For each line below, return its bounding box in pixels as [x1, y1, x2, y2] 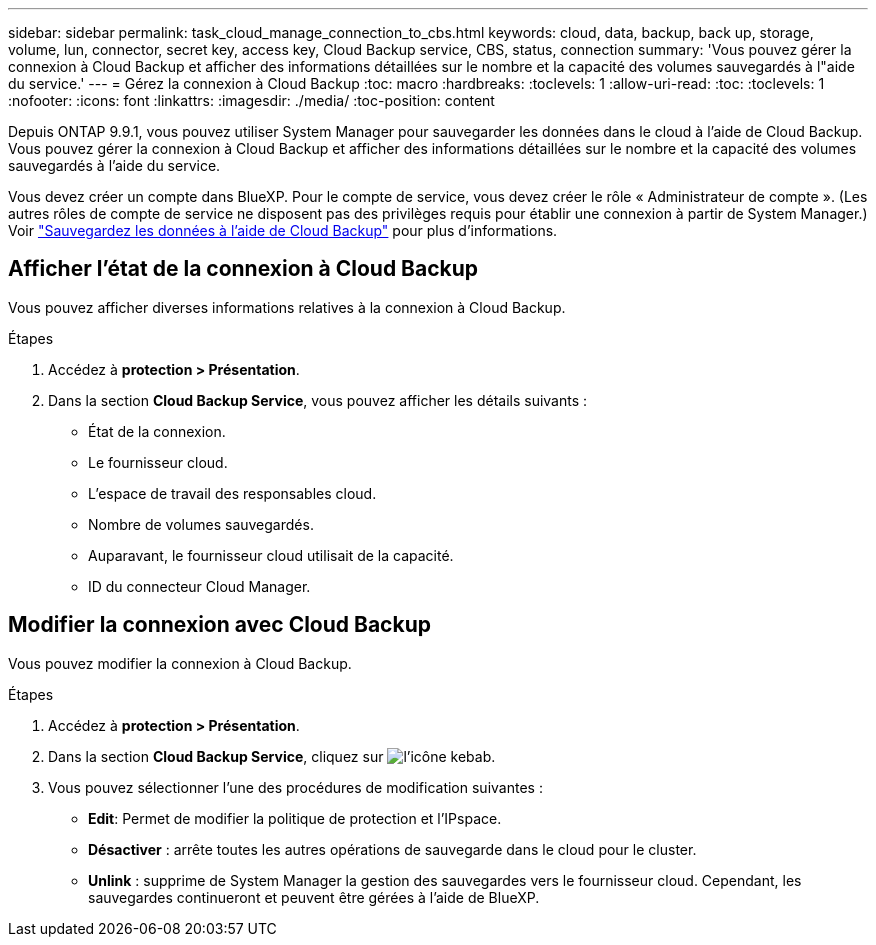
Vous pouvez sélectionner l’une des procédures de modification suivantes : [48, 778, 543, 796]
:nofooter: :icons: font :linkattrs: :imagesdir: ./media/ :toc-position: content [8, 92, 495, 109]
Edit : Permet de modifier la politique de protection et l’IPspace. [88, 809, 502, 827]
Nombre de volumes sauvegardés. [88, 515, 314, 533]
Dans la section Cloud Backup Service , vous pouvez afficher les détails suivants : [48, 391, 588, 409]
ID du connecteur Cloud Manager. [88, 577, 311, 595]
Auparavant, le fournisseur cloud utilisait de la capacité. [88, 546, 454, 564]
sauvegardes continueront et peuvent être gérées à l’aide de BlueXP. [88, 888, 540, 906]
